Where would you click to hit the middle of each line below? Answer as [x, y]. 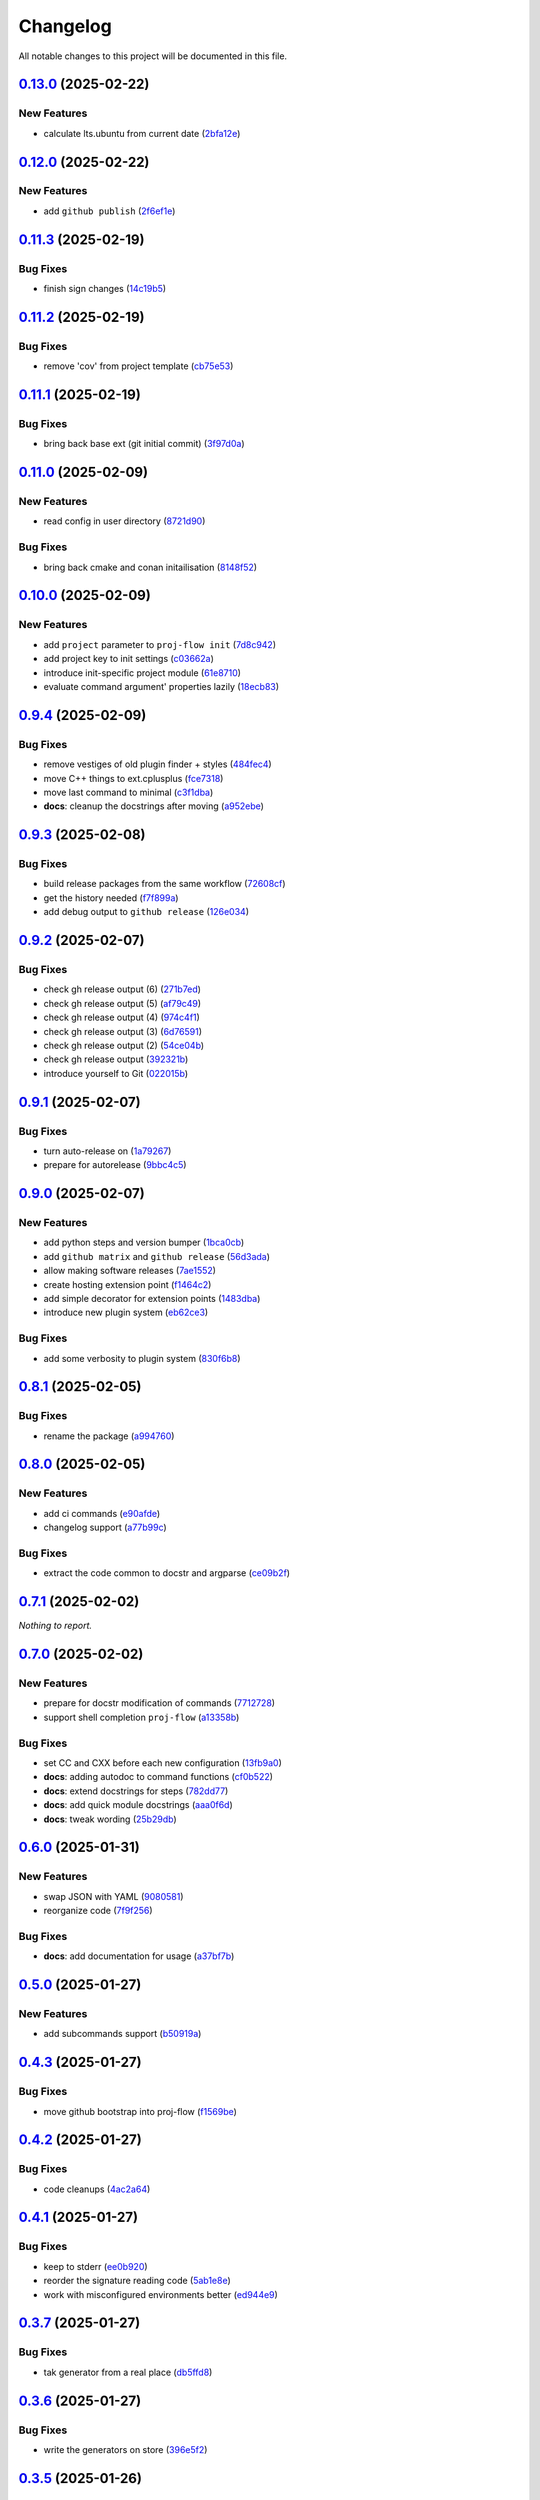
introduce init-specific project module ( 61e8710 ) [142, 672]
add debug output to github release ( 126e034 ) [146, 912]
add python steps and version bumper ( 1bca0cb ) [144, 1242]
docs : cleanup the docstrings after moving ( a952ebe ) [154, 806]
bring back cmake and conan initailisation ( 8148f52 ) [150, 567]
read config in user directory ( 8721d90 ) [124, 521]
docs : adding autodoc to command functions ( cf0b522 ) [158, 1777]
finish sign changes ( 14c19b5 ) [105, 289]
